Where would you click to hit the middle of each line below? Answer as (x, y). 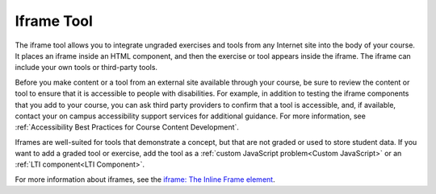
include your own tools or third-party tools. (86, 68)
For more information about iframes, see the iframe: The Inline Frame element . (145, 179)
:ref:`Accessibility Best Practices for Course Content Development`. (127, 127)
